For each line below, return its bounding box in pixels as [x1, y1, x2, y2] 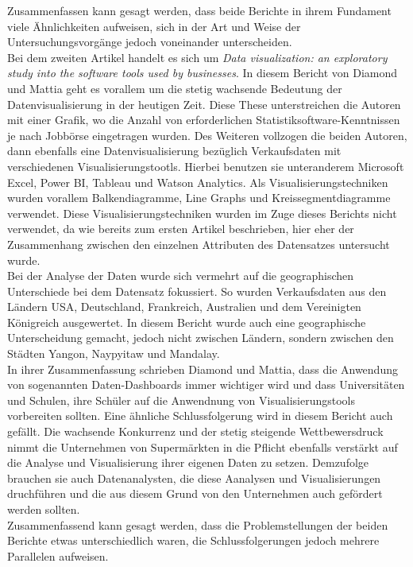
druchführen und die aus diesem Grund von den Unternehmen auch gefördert [7, 485, 383, 502]
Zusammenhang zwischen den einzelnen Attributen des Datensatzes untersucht [7, 235, 390, 252]
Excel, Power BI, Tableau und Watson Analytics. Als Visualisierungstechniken [7, 173, 388, 190]
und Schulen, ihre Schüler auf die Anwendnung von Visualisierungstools [7, 391, 355, 408]
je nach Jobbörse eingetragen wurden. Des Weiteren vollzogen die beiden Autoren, [7, 126, 407, 143]
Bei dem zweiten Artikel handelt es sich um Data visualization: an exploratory [7, 49, 388, 65]
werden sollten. [7, 501, 80, 517]
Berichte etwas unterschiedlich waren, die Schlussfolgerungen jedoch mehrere [7, 532, 380, 549]
